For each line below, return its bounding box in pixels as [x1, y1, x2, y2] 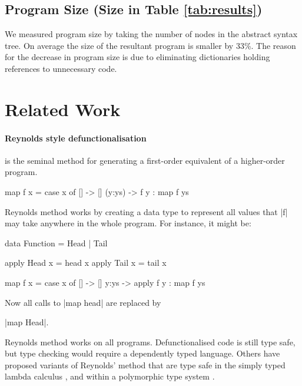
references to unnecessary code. [5, 62, 117, 74]
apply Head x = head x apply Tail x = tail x [5, 256, 167, 269]
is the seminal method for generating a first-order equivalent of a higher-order [5, 154, 285, 166]
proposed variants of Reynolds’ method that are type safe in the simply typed [5, 358, 286, 371]
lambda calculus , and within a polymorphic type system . [5, 370, 215, 382]
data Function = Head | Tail [5, 236, 108, 249]
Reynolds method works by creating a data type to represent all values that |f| [5, 205, 288, 217]
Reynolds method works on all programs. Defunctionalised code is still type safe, [5, 335, 296, 348]
